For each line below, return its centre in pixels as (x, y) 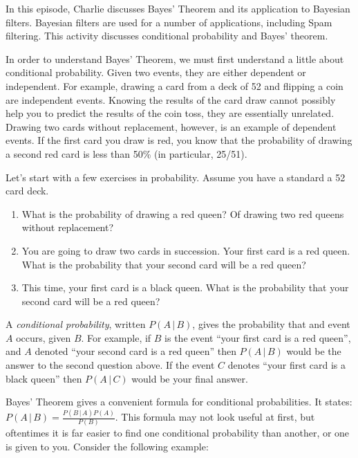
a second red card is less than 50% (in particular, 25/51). (126, 153)
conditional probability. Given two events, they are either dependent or (156, 72)
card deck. (27, 191)
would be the (314, 351)
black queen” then (44, 378)
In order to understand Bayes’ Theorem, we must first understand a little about (175, 58)
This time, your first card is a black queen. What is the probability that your (185, 287)
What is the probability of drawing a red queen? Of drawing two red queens (183, 213)
